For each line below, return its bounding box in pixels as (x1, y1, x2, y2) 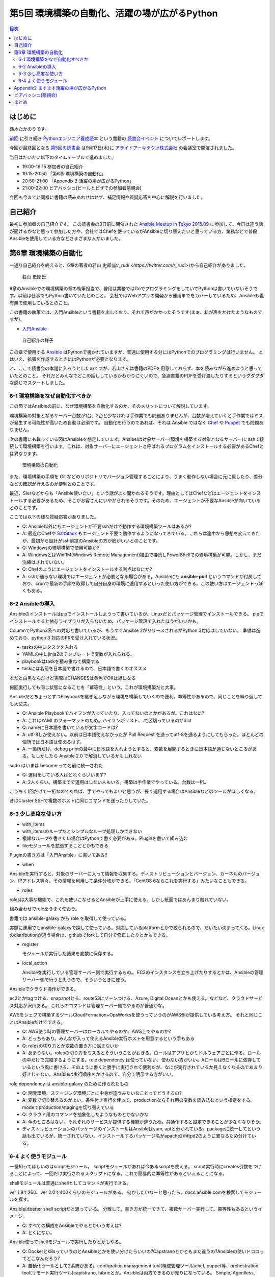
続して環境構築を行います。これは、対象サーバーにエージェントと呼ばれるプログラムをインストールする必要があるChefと (9, 443, 264, 450)
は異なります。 (9, 450, 41, 457)
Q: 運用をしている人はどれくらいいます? (22, 772, 106, 778)
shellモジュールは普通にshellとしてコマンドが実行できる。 (9, 1180, 131, 1186)
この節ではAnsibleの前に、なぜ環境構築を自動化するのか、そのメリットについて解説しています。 (9, 403, 211, 409)
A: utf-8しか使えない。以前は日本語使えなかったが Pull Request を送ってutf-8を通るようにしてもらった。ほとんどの (22, 731, 264, 738)
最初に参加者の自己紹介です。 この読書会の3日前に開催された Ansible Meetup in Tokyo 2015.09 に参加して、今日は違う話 (9, 221, 263, 227)
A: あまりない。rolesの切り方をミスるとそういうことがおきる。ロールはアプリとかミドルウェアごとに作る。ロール (22, 1050, 261, 1056)
